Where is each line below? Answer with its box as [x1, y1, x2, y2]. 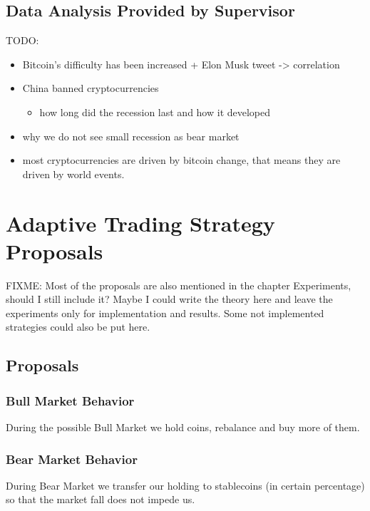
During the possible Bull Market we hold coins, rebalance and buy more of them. [6, 420, 360, 435]
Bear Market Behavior [6, 450, 138, 468]
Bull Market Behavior [6, 391, 135, 409]
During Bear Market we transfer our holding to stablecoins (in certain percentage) [6, 478, 365, 492]
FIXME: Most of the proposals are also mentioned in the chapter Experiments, [6, 277, 351, 292]
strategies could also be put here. [6, 319, 150, 334]
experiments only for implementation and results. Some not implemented [6, 305, 324, 320]
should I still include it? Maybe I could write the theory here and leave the [6, 291, 333, 306]
